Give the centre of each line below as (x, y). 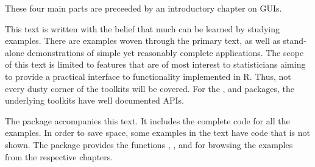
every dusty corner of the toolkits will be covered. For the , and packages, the (150, 88)
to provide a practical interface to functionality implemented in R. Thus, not (148, 76)
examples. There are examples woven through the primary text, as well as (143, 41)
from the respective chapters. (59, 156)
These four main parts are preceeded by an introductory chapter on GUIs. (143, 8)
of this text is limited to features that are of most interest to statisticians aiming (155, 64)
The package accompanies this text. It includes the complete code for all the (147, 120)
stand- (295, 41)
